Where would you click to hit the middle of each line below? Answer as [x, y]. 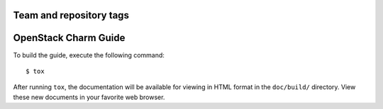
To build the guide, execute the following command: [89, 55]
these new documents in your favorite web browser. [89, 97]
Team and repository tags [71, 15]
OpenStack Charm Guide [69, 38]
